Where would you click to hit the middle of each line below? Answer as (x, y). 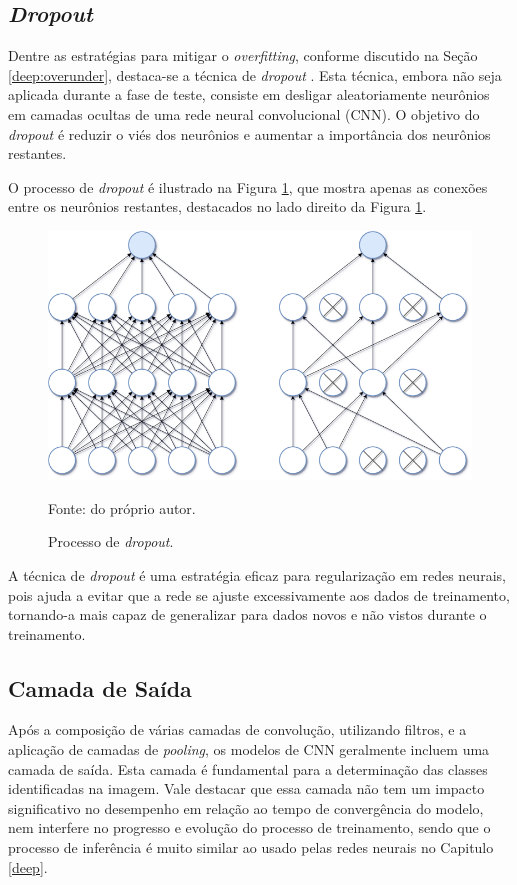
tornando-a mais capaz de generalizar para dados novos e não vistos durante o (247, 614)
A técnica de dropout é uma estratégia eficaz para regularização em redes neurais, (257, 574)
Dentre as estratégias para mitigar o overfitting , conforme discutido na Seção (243, 55)
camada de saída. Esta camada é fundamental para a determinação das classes (248, 768)
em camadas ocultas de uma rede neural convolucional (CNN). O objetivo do (244, 113)
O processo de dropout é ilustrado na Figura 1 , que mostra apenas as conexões (248, 186)
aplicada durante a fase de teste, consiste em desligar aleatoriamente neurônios (249, 94)
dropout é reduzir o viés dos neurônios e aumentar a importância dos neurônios (249, 133)
